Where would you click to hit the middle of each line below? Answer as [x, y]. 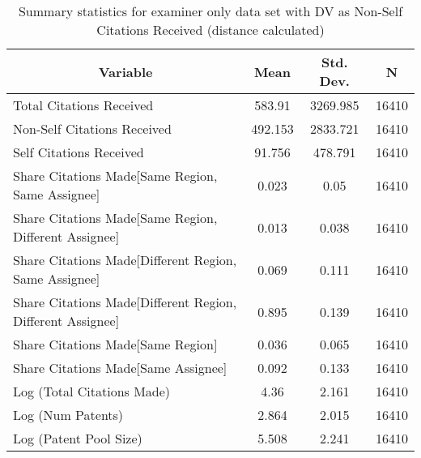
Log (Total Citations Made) [92, 391]
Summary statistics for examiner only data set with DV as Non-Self [210, 11]
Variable [125, 71]
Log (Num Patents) [68, 415]
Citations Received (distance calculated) [210, 30]
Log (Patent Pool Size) [78, 438]
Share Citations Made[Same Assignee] [120, 368]
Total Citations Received [83, 105]
